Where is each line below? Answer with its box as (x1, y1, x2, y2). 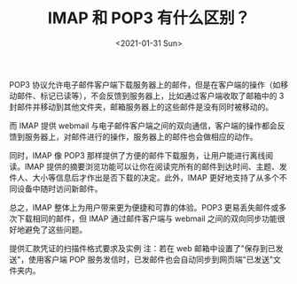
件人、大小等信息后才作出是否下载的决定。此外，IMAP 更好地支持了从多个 (9, 172, 279, 182)
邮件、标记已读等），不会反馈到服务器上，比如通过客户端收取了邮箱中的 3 (16, 90, 285, 101)
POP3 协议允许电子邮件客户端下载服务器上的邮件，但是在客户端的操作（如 (9, 79, 281, 89)
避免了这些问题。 (24, 224, 87, 234)
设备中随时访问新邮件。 (16, 183, 103, 194)
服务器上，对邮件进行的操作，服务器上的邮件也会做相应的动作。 (24, 131, 258, 142)
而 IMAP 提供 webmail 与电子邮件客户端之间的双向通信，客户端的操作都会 (9, 120, 277, 131)
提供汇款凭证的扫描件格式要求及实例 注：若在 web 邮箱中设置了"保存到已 (9, 242, 277, 253)
